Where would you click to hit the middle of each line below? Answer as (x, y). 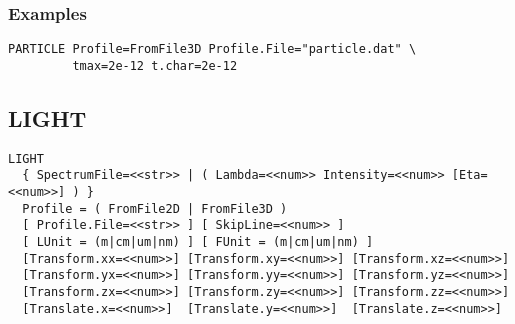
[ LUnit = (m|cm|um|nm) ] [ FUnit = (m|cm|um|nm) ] (198, 242)
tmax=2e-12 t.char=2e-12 (155, 65)
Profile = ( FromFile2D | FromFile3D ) (155, 208)
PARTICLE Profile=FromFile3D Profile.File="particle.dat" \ (212, 49)
